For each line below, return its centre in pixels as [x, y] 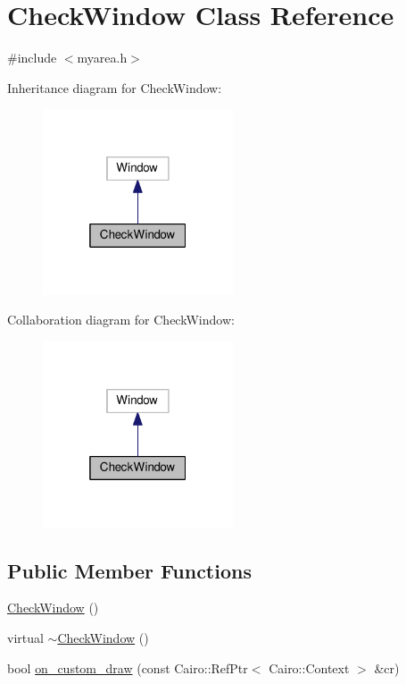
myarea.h [102, 58]
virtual [25, 638]
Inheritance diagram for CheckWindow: [115, 87]
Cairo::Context [309, 667]
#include [32, 58]
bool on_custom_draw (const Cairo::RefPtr [128, 667]
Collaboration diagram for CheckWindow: [121, 320]
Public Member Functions [129, 570]
